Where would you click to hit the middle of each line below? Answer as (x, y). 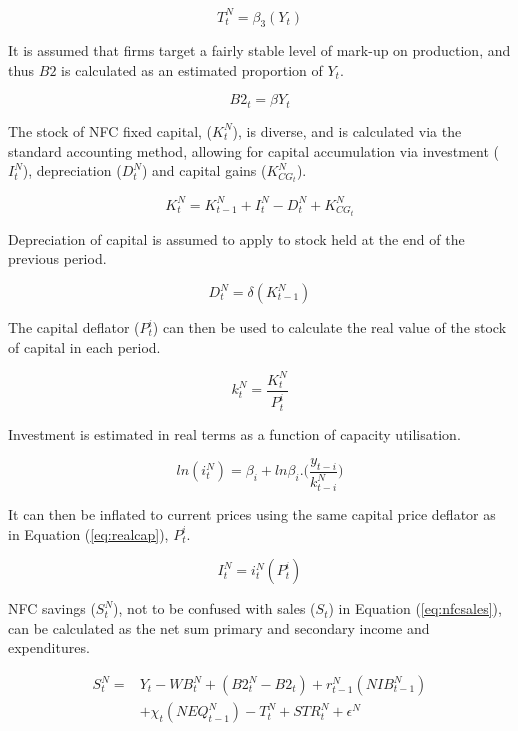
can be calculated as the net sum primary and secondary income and (219, 627)
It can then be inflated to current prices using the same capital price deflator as (252, 514)
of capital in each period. (84, 346)
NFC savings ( (52, 608)
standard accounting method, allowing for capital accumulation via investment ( (254, 150)
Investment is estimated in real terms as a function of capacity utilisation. (234, 433)
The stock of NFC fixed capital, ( (110, 130)
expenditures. (49, 647)
